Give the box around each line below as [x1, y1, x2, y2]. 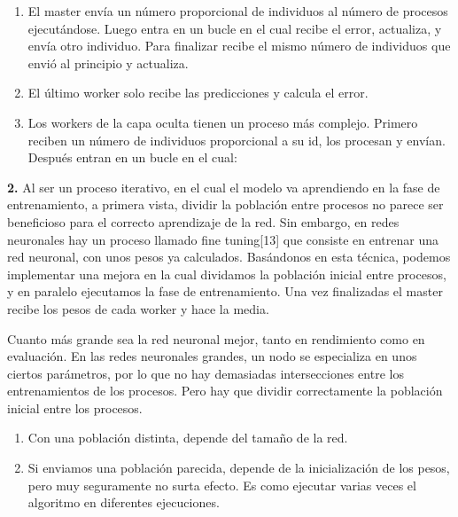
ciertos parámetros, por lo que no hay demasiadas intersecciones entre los [7, 364, 404, 382]
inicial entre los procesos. [7, 398, 143, 417]
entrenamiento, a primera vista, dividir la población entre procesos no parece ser [7, 195, 444, 214]
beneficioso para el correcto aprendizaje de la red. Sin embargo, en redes [7, 212, 400, 231]
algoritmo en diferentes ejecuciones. [27, 493, 220, 512]
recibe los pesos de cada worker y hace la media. [7, 299, 269, 317]
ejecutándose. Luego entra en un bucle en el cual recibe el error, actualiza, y [27, 19, 442, 37]
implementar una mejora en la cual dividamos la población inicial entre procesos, [7, 264, 446, 283]
